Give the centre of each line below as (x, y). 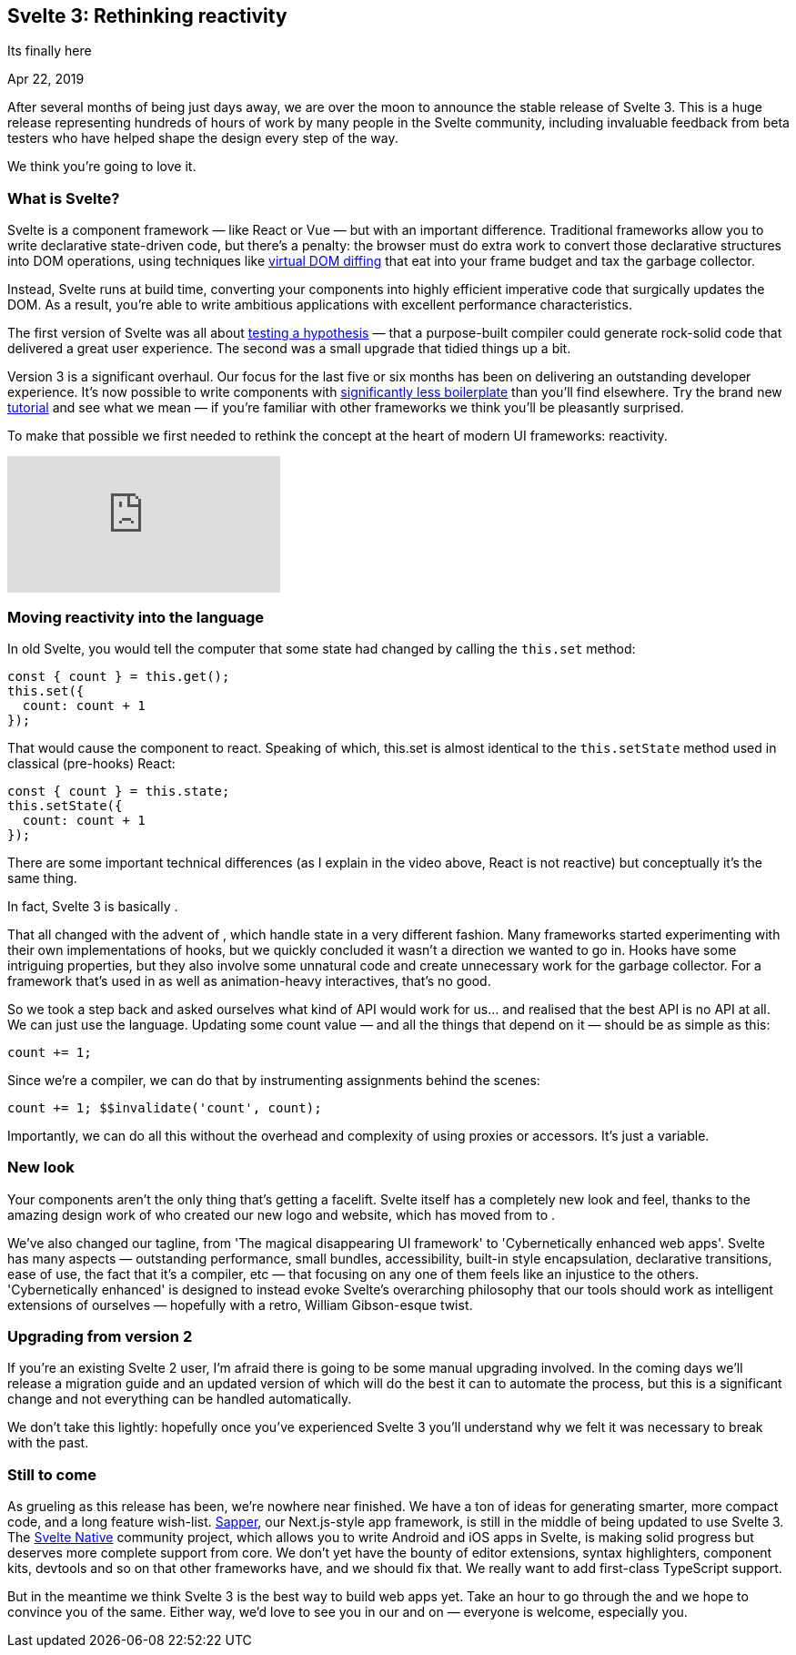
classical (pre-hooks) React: (91, 763)
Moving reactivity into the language (136, 617)
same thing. (42, 878)
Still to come (52, 1474)
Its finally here (50, 51)
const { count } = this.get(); (119, 676)
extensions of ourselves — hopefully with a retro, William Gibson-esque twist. (240, 1305)
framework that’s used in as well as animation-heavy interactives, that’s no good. (249, 980)
